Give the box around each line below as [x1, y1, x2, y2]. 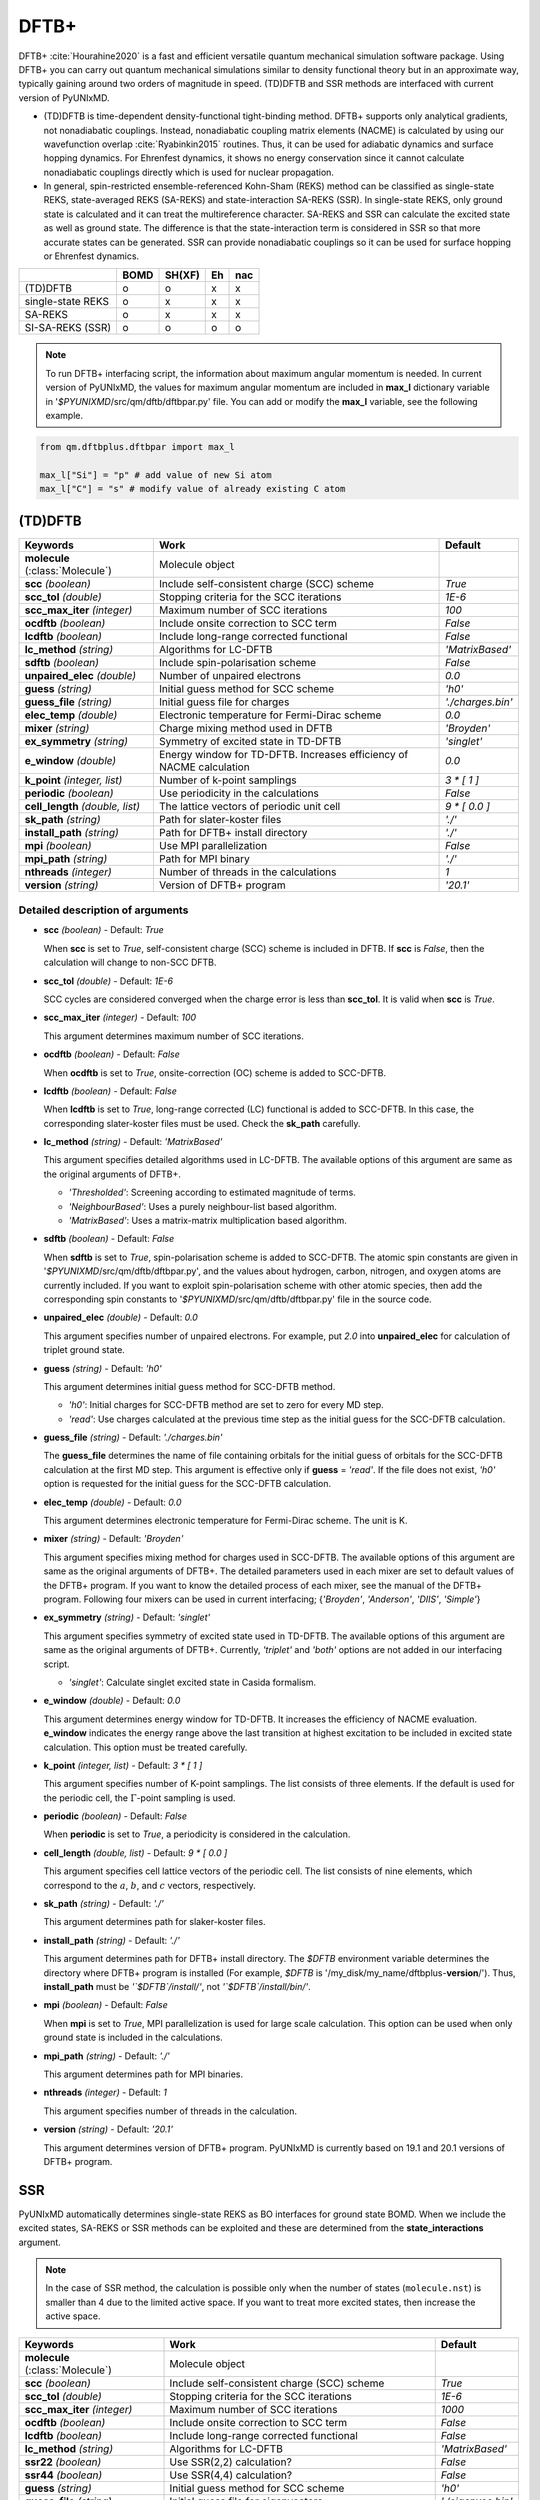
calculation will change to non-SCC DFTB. [43, 956, 217, 969]
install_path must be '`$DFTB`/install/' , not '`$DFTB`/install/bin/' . [43, 1980, 312, 1992]
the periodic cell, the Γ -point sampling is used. [43, 1791, 236, 1804]
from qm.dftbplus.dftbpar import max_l [39, 441, 235, 452]
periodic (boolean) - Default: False [43, 1810, 188, 1822]
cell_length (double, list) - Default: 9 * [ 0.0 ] [43, 1846, 228, 1859]
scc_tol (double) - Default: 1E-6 [43, 975, 174, 987]
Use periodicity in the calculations [158, 786, 320, 800]
